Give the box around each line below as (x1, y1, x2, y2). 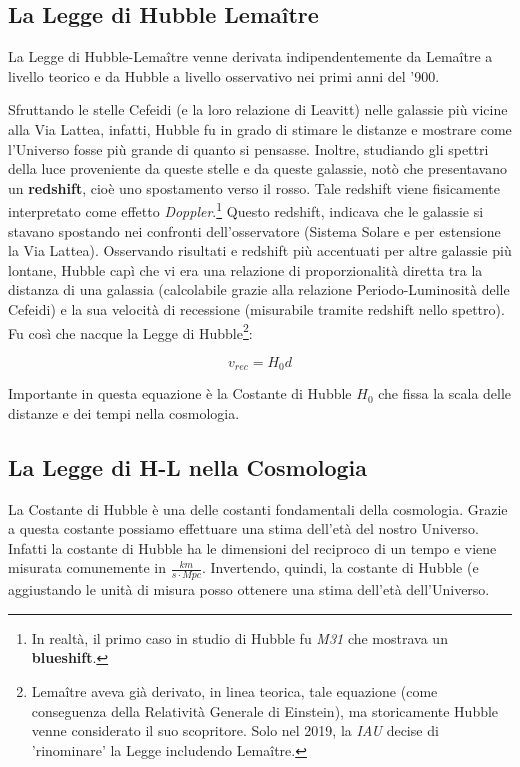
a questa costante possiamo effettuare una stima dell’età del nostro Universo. (8, 518, 479, 539)
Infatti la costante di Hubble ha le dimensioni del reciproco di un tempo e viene (8, 537, 497, 558)
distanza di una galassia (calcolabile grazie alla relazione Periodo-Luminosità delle (8, 279, 510, 300)
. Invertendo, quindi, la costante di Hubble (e (202, 557, 479, 578)
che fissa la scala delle (378, 383, 512, 404)
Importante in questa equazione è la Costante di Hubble (8, 383, 352, 404)
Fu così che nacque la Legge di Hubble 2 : (8, 319, 253, 343)
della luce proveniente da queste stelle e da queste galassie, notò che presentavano (8, 158, 508, 179)
